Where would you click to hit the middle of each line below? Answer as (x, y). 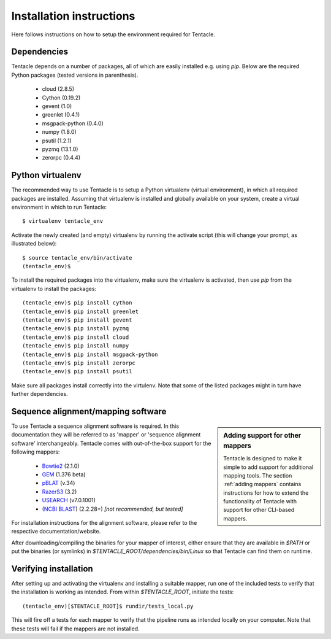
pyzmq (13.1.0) (60, 149)
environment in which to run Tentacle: (59, 207)
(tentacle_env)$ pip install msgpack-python (90, 354)
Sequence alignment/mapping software (89, 411)
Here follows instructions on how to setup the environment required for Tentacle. (113, 34)
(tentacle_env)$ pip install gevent (77, 320)
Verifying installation (52, 569)
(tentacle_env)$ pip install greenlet (81, 311)
